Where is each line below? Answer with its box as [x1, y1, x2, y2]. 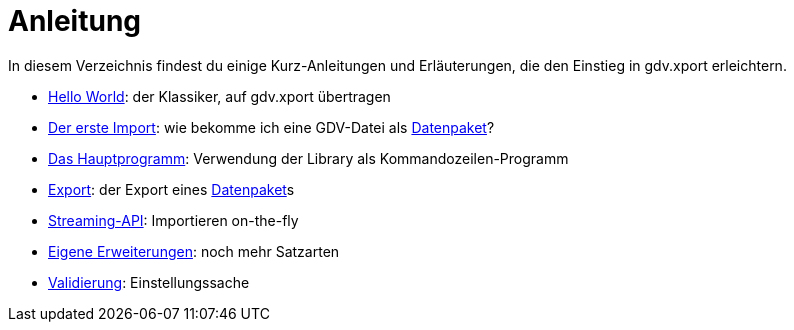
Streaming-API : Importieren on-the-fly [48, 211, 299, 229]
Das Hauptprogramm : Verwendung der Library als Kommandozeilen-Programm [48, 149, 569, 167]
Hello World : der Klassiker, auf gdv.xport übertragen [48, 87, 391, 105]
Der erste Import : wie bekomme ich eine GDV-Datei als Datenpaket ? [48, 118, 495, 136]
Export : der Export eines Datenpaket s [48, 180, 295, 198]
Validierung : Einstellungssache [48, 273, 250, 291]
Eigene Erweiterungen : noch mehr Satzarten [48, 242, 340, 260]
